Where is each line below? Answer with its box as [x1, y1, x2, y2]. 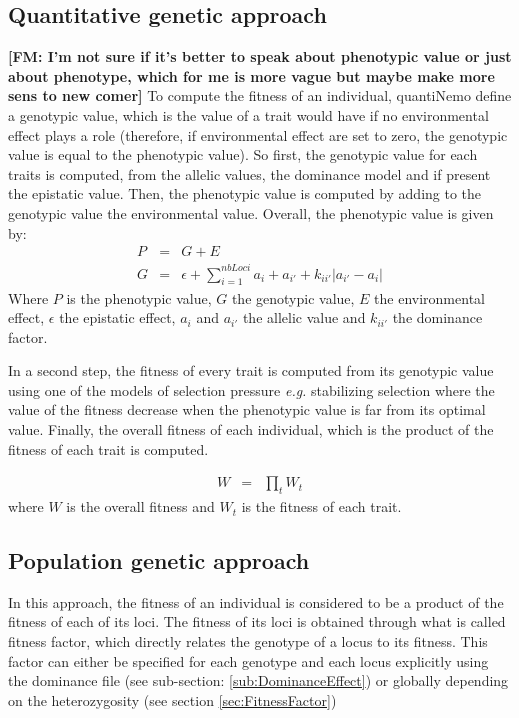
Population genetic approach [8, 545, 310, 576]
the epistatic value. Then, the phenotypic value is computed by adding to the [8, 183, 482, 204]
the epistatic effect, [59, 307, 176, 328]
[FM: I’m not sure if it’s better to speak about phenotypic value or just [8, 46, 512, 67]
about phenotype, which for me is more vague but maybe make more [8, 65, 495, 86]
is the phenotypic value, [66, 287, 212, 308]
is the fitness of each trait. [241, 496, 402, 517]
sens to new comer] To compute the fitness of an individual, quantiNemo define [8, 85, 512, 106]
